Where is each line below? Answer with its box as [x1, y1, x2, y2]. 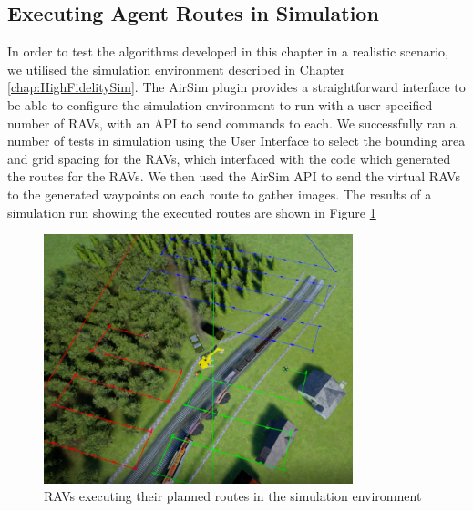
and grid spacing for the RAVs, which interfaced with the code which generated [7, 148, 451, 168]
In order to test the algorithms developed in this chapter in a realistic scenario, [7, 42, 448, 61]
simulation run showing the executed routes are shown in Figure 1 [7, 202, 376, 221]
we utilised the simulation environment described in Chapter [7, 59, 345, 78]
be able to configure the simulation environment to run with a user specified [7, 95, 433, 114]
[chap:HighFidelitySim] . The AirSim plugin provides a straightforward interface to [7, 77, 466, 97]
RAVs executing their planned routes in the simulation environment [44, 486, 422, 506]
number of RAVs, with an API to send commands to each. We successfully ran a [7, 113, 457, 132]
